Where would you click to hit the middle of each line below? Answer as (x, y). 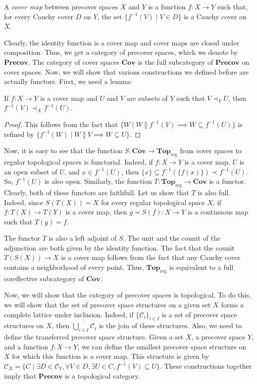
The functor (22, 238)
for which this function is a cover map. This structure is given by (111, 356)
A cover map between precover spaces (61, 6)
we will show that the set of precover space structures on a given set (107, 305)
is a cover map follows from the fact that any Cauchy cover (151, 257)
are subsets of (147, 98)
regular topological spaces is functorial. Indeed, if (78, 161)
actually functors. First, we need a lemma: (68, 81)
